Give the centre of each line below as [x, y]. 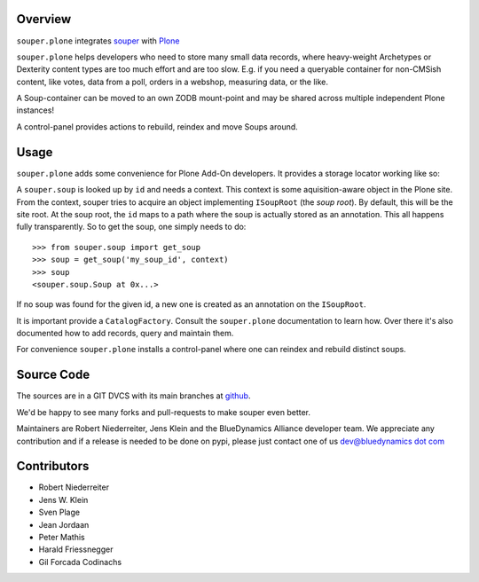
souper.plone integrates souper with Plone [98, 41]
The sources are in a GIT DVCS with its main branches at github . [133, 396]
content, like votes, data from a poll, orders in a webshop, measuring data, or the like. [172, 82]
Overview [44, 19]
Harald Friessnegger [76, 549]
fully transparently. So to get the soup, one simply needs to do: [131, 227]
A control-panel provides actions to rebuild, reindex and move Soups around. [157, 126]
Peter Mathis [62, 537]
